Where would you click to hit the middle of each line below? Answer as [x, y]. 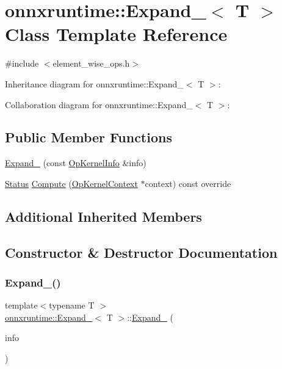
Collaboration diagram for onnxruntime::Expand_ [99, 104]
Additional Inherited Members [103, 216]
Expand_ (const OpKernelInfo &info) [76, 163]
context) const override [188, 183]
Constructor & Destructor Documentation [141, 252]
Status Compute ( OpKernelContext [71, 183]
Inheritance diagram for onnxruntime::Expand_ [94, 83]
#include [22, 63]
